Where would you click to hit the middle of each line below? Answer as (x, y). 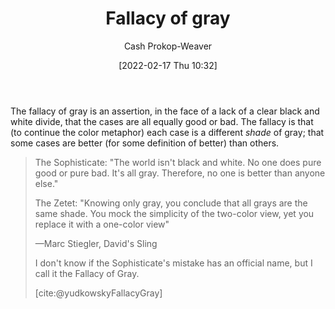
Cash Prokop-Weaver (168, 46)
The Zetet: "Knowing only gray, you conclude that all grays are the (171, 203)
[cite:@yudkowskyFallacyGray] (98, 293)
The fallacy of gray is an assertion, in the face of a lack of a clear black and (165, 111)
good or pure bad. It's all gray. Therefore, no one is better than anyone (180, 173)
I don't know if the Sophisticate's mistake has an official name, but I (173, 263)
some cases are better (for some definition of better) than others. (145, 143)
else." (46, 183)
